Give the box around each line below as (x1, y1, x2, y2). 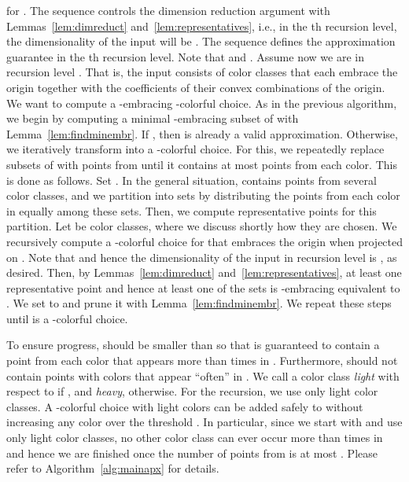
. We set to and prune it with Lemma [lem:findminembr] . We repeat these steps (6, 295, 392, 311)
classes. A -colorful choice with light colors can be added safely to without (6, 398, 363, 414)
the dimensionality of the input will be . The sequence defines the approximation (6, 33, 396, 50)
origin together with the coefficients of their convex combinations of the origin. (6, 79, 385, 95)
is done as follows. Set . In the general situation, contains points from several (6, 171, 377, 188)
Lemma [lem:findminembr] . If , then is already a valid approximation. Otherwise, (6, 125, 398, 142)
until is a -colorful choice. (6, 310, 128, 326)
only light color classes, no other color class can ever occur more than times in (6, 429, 383, 446)
